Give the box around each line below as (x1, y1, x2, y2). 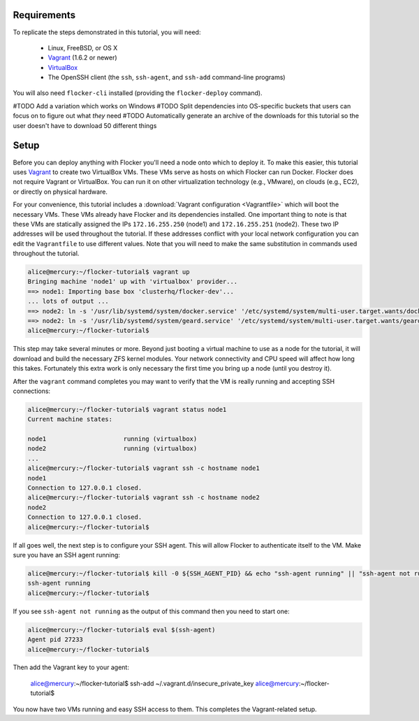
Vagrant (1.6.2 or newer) (47, 53, 118, 62)
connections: (13, 387, 51, 395)
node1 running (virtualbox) (27, 435, 198, 443)
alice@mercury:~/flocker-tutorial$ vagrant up (27, 268, 190, 276)
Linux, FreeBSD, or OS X (47, 43, 118, 52)
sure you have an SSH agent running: (13, 550, 120, 559)
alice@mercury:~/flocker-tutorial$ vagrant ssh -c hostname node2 (27, 494, 260, 501)
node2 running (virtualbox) (27, 445, 198, 452)
